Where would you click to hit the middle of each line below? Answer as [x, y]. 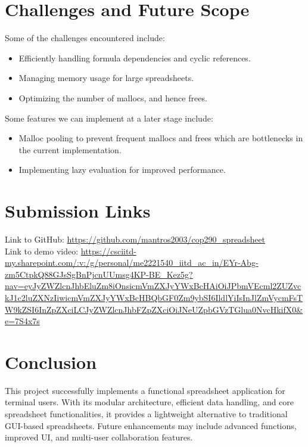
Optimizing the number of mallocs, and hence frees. [113, 97]
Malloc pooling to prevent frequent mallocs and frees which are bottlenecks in [161, 138]
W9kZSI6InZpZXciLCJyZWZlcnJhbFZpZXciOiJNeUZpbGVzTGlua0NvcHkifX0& [154, 309]
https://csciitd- [108, 251]
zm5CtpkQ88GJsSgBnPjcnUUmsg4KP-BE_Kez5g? [99, 274]
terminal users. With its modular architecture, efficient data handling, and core [150, 402]
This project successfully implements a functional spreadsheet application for [145, 390]
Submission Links [78, 211]
